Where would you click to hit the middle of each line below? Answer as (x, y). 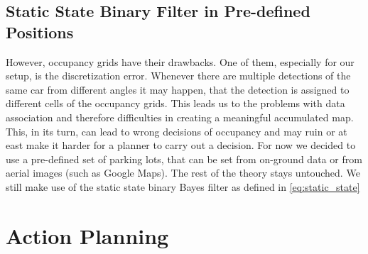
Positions (40, 32)
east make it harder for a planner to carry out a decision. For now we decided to (181, 145)
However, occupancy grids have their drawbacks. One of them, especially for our (180, 61)
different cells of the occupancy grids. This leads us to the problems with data (175, 103)
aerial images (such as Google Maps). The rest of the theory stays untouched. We (183, 173)
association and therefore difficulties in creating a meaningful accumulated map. (180, 117)
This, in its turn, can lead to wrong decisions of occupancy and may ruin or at (177, 131)
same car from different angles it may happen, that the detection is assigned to (178, 89)
